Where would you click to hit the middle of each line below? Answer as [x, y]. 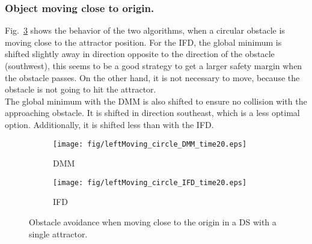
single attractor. [58, 233]
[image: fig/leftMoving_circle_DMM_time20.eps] [150, 144]
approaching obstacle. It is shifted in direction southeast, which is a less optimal [152, 113]
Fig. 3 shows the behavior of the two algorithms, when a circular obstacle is [145, 30]
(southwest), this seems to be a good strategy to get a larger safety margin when [154, 66]
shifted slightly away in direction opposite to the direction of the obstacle [140, 54]
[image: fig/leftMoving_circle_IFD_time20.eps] [150, 182]
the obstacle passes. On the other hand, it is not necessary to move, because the [152, 77]
